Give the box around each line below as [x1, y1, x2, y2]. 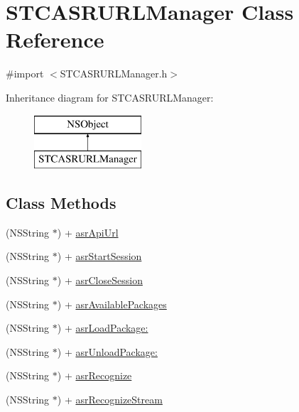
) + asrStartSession [57, 249, 142, 264]
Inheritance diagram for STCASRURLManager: [6, 90, 214, 104]
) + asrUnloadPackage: [57, 344, 158, 359]
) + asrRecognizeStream [57, 392, 163, 407]
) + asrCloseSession [57, 273, 143, 288]
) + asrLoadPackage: [57, 320, 148, 335]
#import [6, 66, 44, 81]
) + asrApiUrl [57, 224, 119, 239]
